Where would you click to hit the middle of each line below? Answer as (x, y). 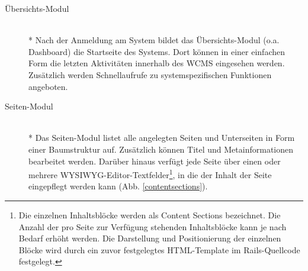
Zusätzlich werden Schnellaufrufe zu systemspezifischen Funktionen (150, 74)
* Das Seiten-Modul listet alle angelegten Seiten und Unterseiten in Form (162, 138)
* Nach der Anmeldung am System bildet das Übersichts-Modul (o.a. (154, 40)
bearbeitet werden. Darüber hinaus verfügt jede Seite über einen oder (155, 161)
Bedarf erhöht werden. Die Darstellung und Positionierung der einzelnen (150, 238)
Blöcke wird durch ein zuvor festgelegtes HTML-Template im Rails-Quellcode (159, 249)
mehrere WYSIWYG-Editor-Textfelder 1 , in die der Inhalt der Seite (150, 174)
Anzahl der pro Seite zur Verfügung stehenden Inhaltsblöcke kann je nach (153, 226)
